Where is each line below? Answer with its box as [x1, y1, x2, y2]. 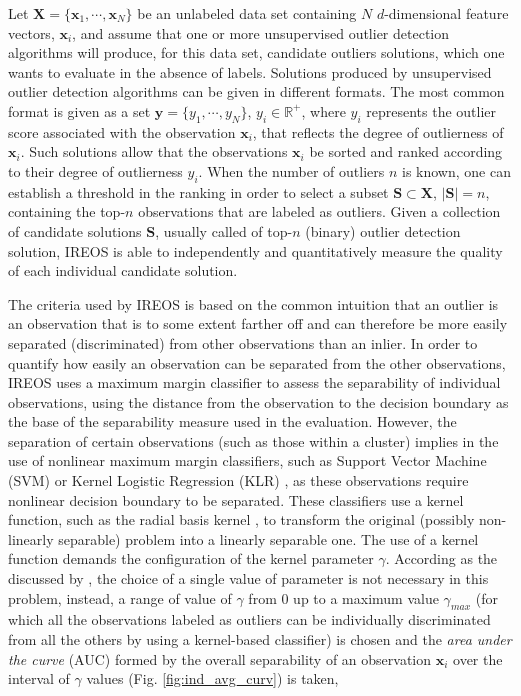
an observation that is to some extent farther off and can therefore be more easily [8, 313, 508, 334]
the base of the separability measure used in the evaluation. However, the [8, 411, 457, 432]
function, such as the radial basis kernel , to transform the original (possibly [8, 509, 475, 530]
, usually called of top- [155, 220, 293, 241]
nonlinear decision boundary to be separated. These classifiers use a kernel [8, 489, 464, 510]
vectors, [8, 22, 55, 43]
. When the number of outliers [198, 160, 385, 181]
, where [301, 100, 346, 121]
